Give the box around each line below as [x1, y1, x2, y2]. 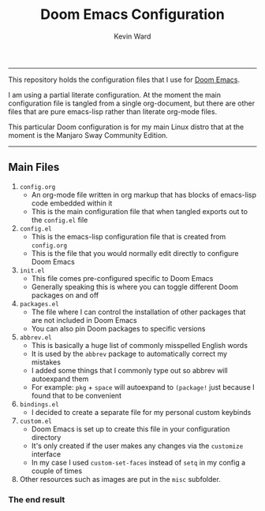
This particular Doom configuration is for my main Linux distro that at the [8, 122, 244, 131]
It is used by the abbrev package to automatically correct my [31, 349, 227, 358]
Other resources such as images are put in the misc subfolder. [19, 474, 221, 483]
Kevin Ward [114, 31, 151, 41]
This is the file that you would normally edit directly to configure [31, 248, 239, 257]
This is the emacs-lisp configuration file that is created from [31, 231, 226, 241]
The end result [8, 494, 65, 505]
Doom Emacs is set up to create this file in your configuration [31, 424, 230, 434]
